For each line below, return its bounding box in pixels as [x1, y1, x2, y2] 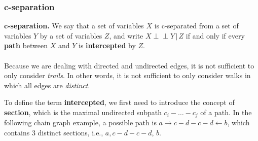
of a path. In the [200, 107, 252, 117]
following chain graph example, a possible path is [4, 117, 157, 128]
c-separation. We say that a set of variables [4, 20, 144, 31]
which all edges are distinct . [4, 80, 90, 90]
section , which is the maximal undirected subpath [4, 107, 162, 117]
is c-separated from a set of [154, 20, 239, 31]
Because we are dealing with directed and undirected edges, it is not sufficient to [4, 60, 254, 70]
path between [4, 40, 48, 51]
